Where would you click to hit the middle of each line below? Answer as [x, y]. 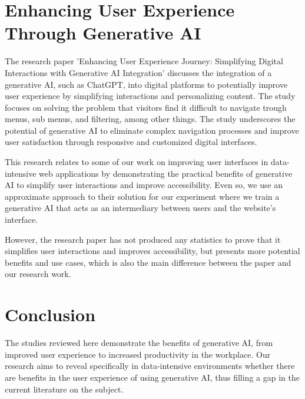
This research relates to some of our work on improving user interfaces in [137, 162]
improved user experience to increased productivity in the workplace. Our [138, 354]
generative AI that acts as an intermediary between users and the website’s [140, 208]
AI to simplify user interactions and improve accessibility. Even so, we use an [144, 185]
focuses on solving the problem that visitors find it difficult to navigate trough [146, 107]
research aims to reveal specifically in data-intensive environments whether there [150, 366]
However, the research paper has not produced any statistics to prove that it [143, 239]
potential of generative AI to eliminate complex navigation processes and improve [152, 130]
